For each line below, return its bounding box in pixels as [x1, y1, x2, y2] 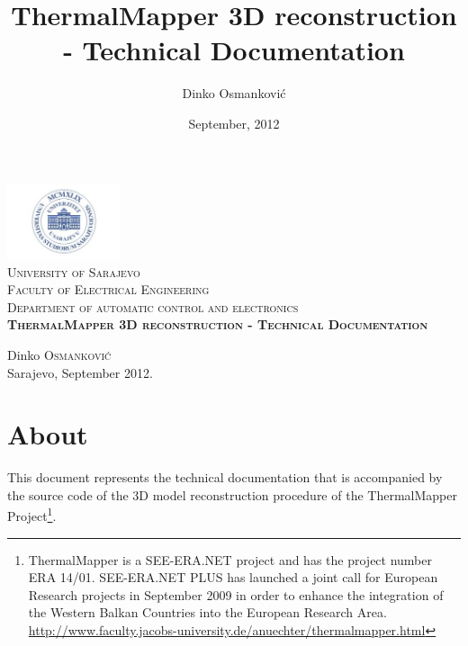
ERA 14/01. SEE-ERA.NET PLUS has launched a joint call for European [28, 568, 438, 587]
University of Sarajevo [7, 262, 140, 281]
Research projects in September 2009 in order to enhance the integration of [28, 585, 444, 604]
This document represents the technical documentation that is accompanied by [7, 468, 443, 487]
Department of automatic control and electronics [7, 297, 299, 316]
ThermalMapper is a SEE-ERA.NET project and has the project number [28, 550, 432, 569]
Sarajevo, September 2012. [7, 363, 153, 381]
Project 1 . [7, 504, 57, 525]
